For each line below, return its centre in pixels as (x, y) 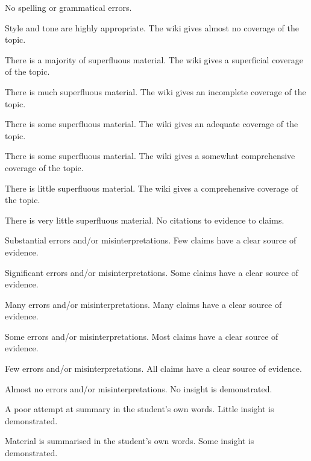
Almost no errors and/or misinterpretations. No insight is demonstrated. (139, 388)
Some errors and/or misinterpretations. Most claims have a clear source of (142, 336)
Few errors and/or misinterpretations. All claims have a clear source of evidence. (153, 368)
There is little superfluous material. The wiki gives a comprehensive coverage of (152, 188)
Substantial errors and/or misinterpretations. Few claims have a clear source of (151, 240)
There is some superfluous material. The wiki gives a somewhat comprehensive (150, 156)
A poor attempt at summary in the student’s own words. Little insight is (140, 409)
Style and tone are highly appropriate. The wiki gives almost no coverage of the (152, 27)
